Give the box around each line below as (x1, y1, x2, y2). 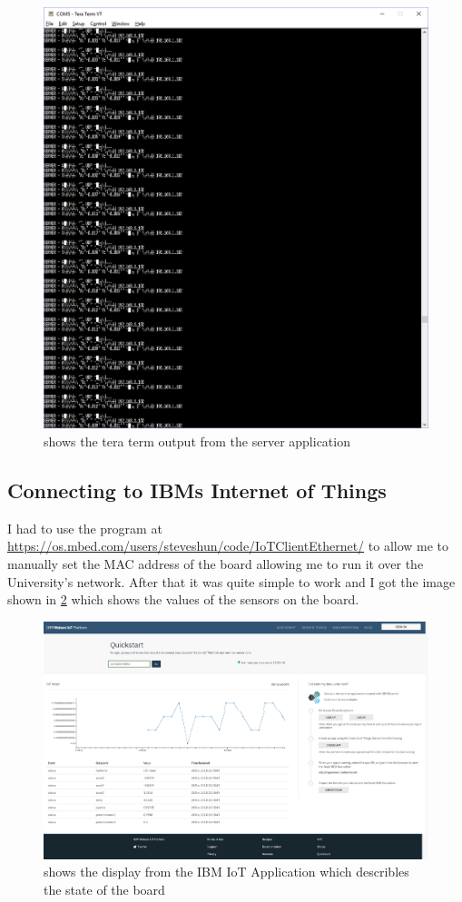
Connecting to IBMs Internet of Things (7, 476, 387, 504)
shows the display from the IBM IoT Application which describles (44, 862, 409, 881)
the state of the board (44, 879, 165, 898)
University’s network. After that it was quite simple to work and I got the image (7, 572, 456, 591)
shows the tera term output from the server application (44, 431, 350, 450)
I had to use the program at (7, 518, 162, 537)
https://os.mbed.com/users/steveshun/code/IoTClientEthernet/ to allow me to (7, 536, 449, 555)
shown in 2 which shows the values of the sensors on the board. (7, 590, 359, 609)
